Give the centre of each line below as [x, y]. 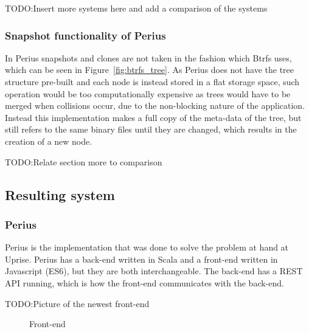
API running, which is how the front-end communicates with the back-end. [144, 282]
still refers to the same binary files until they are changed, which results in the [151, 129]
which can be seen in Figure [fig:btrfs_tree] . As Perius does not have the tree [150, 70]
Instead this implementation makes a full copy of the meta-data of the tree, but [153, 117]
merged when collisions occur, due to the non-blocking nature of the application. [155, 105]
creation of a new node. [49, 141]
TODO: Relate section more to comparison [84, 161]
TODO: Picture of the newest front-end [77, 303]
